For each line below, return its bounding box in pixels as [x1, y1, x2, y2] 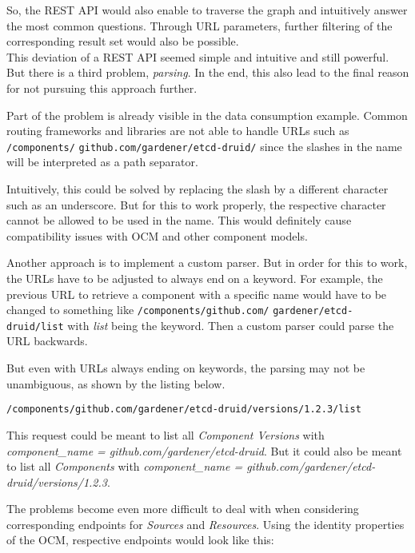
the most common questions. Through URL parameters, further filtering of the [6, 17, 393, 34]
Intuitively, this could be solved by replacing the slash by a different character [6, 181, 389, 197]
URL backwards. [6, 332, 88, 349]
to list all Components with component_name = [6, 458, 243, 475]
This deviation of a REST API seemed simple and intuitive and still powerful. [6, 48, 389, 65]
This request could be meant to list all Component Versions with [6, 426, 325, 443]
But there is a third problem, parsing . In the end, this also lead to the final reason [6, 64, 409, 81]
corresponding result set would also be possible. [6, 33, 239, 50]
